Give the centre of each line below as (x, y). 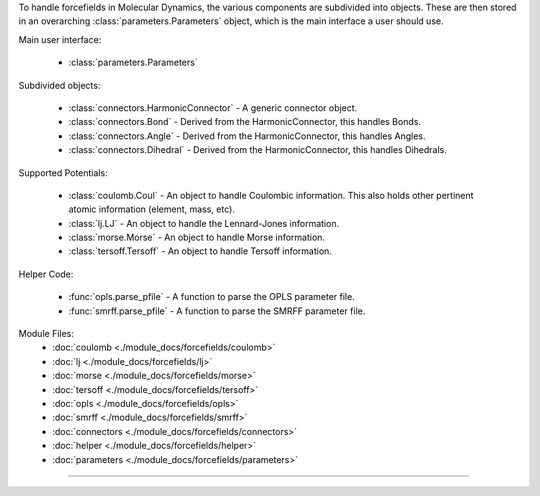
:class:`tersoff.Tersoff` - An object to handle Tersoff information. (200, 251)
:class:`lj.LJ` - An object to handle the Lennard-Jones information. (204, 223)
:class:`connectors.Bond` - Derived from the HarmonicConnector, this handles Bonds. (245, 122)
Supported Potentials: (63, 172)
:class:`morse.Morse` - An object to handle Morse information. (196, 237)
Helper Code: (46, 274)
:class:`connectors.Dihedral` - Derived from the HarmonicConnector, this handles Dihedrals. (257, 150)
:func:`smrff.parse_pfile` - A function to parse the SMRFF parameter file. (217, 311)
